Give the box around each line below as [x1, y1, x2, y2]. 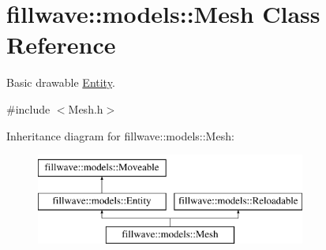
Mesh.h [68, 100, 103, 117]
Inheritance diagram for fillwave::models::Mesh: [6, 127, 234, 144]
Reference [6, 28, 116, 61]
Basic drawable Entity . [6, 74, 115, 91]
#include [6, 100, 51, 117]
